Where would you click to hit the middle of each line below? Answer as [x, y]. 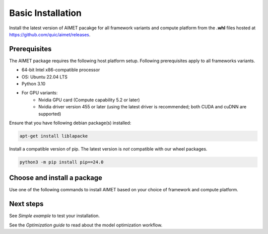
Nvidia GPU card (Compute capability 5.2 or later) [89, 100]
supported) [50, 114]
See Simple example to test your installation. [55, 216]
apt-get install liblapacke [54, 136]
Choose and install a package [56, 178]
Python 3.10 [33, 84]
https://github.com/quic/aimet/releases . [50, 34]
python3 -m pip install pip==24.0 [62, 162]
